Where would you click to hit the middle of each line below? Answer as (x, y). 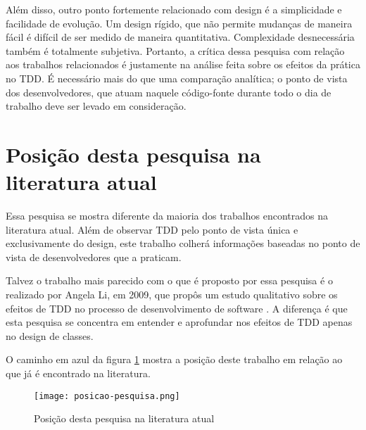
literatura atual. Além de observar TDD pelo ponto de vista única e (152, 229)
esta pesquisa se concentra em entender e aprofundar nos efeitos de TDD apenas (179, 322)
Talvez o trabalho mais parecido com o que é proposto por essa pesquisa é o (169, 280)
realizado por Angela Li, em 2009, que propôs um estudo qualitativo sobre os (172, 295)
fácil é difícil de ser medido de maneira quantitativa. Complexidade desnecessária (180, 37)
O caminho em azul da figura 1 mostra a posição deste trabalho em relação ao (174, 359)
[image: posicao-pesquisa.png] (107, 396)
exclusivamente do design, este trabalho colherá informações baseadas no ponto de (183, 243)
